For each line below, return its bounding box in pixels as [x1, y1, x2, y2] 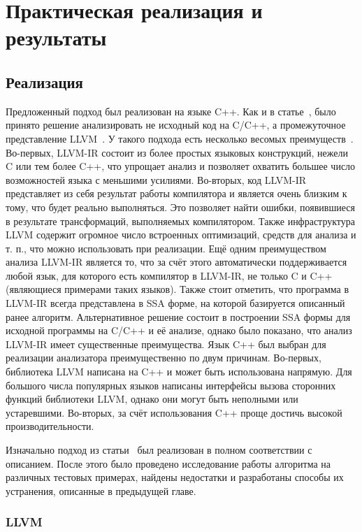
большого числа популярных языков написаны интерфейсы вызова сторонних [6, 378, 336, 392]
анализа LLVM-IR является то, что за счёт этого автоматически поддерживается [6, 254, 347, 269]
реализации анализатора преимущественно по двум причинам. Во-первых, [6, 350, 321, 365]
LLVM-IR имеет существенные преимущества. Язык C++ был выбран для [6, 336, 326, 351]
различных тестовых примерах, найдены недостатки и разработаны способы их [6, 470, 344, 484]
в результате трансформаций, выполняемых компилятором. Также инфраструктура [6, 213, 355, 228]
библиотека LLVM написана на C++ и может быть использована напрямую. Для [6, 364, 352, 379]
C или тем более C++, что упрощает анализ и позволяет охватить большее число [6, 159, 356, 173]
